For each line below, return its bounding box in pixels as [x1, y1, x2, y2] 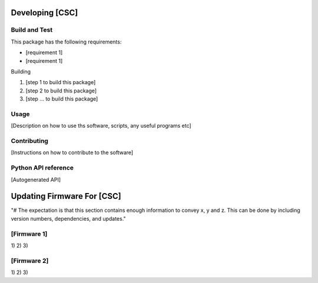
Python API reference [11, 164, 74, 172]
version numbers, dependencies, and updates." [11, 215, 126, 222]
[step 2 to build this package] [25, 87, 97, 94]
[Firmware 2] [11, 257, 49, 265]
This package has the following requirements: [11, 38, 122, 45]
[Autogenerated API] [11, 176, 61, 183]
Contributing [11, 137, 48, 145]
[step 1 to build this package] [25, 79, 96, 86]
